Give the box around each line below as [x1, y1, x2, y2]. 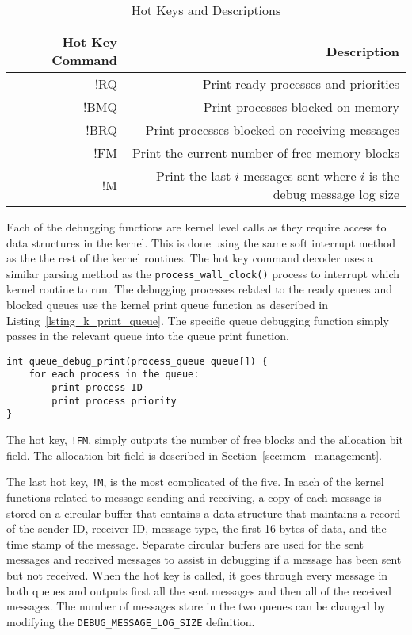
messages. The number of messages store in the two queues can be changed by [6, 598, 386, 614]
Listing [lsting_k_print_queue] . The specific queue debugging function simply [6, 312, 389, 328]
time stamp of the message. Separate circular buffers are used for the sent [6, 535, 364, 552]
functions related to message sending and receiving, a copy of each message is [6, 489, 382, 505]
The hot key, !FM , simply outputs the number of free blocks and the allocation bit [6, 431, 403, 448]
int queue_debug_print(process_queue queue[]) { [6, 355, 268, 367]
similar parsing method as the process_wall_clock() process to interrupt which [6, 265, 400, 281]
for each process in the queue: [29, 369, 200, 381]
